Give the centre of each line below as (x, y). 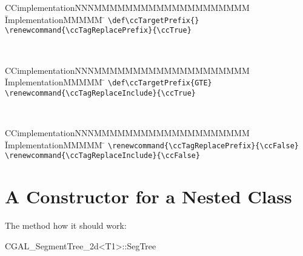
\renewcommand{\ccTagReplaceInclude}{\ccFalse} (103, 156)
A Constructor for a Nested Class (148, 196)
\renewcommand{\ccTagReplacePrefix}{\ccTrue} (98, 31)
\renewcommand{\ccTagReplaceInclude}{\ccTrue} (100, 93)
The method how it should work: (66, 225)
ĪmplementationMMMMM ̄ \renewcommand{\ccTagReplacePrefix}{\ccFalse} (152, 144)
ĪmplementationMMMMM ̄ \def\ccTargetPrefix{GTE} (108, 82)
